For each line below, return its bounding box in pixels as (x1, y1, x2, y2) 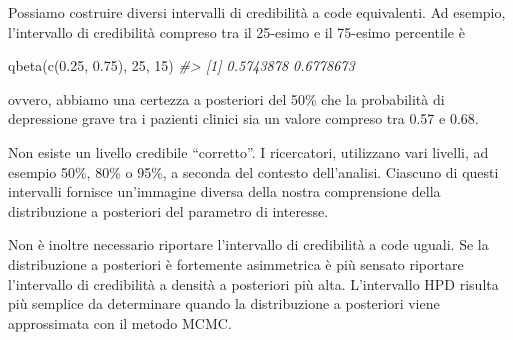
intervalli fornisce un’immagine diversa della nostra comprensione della (8, 181, 441, 202)
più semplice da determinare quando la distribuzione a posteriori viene (8, 293, 440, 314)
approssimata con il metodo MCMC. (8, 312, 232, 333)
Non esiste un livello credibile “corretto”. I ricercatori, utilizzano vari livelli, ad (8, 141, 489, 162)
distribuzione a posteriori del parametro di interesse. (8, 200, 329, 221)
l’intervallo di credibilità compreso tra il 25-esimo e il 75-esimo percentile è (8, 21, 465, 42)
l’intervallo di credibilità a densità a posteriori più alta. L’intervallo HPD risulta (8, 273, 499, 294)
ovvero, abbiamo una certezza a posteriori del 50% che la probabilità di (8, 88, 445, 109)
